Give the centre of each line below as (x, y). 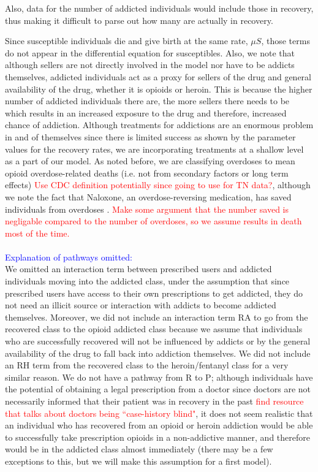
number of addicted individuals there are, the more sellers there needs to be (147, 101)
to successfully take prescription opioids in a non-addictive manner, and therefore (157, 437)
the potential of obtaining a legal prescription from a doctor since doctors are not (158, 389)
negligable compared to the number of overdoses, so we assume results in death (153, 221)
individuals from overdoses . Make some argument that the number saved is (147, 209)
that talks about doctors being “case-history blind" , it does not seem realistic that (159, 413)
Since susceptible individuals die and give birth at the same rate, (127, 41)
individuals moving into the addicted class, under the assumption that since (147, 281)
